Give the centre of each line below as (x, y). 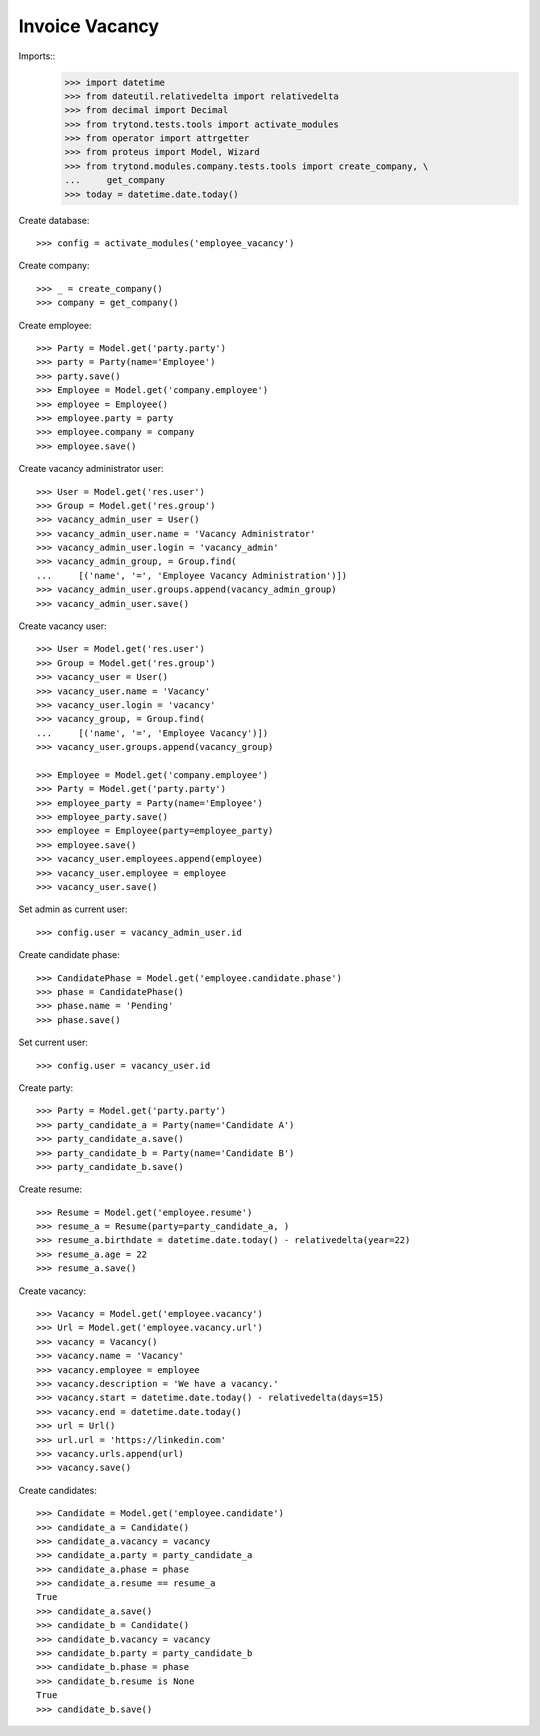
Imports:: (37, 56)
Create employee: (55, 325)
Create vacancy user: (62, 626)
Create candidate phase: (69, 955)
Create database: (54, 220)
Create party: (46, 1087)
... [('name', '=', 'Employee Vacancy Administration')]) (192, 575)
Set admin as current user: (73, 909)
